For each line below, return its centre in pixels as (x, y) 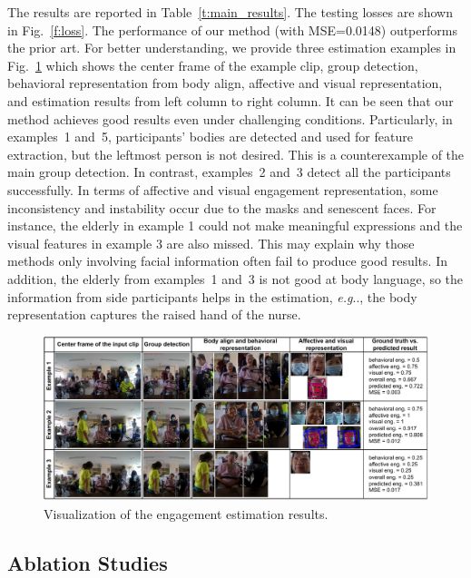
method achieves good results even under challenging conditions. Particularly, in (230, 118)
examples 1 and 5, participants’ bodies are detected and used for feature (210, 137)
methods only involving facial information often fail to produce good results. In (227, 261)
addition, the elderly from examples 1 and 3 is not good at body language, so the (235, 278)
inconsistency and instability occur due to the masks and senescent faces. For (222, 207)
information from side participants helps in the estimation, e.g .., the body (212, 296)
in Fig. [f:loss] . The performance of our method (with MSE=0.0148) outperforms (232, 29)
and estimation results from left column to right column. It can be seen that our (231, 100)
